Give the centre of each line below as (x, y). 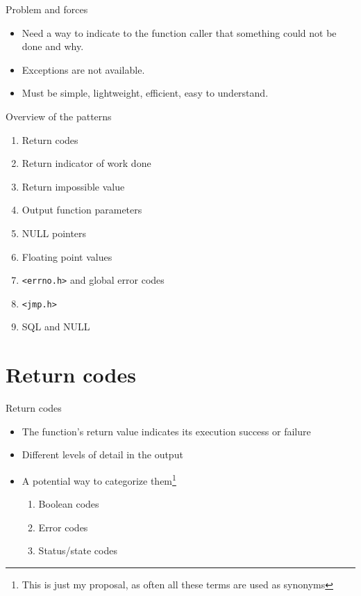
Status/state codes (78, 550)
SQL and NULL (56, 327)
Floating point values (67, 256)
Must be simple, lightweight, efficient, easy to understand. (145, 93)
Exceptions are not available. (83, 69)
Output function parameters (82, 210)
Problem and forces (47, 9)
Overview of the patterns (59, 116)
